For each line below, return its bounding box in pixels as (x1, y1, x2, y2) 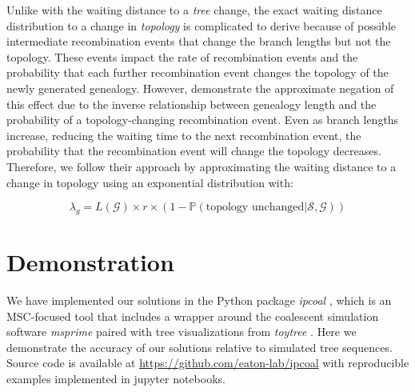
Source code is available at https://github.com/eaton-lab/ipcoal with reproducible (6, 354, 409, 371)
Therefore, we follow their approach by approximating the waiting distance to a (6, 158, 397, 174)
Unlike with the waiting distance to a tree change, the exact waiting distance (6, 2, 382, 18)
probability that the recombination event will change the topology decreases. (6, 142, 381, 159)
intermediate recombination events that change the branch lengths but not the (6, 33, 391, 50)
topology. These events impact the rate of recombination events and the (6, 48, 358, 65)
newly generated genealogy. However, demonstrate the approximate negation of (6, 79, 394, 96)
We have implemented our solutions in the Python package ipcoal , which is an (6, 292, 392, 309)
